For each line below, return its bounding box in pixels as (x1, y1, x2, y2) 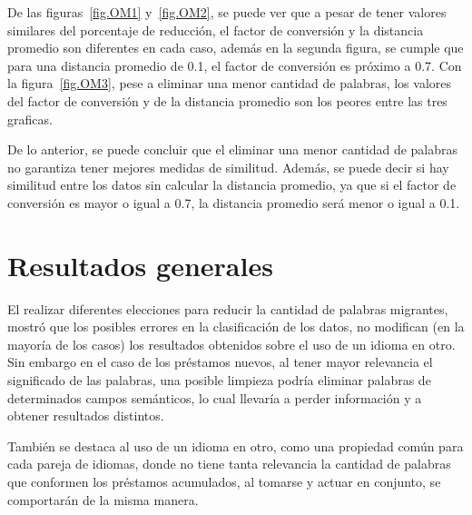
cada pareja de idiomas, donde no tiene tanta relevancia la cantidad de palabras (7, 454, 451, 473)
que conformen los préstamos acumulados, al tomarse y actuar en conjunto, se (7, 472, 441, 490)
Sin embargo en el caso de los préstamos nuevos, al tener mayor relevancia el (7, 352, 433, 371)
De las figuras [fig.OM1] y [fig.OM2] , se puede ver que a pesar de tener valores (7, 3, 447, 21)
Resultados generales (7, 246, 273, 283)
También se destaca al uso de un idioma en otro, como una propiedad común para (7, 436, 464, 455)
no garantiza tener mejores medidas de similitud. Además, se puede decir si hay (7, 157, 449, 176)
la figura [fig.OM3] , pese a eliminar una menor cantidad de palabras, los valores (7, 74, 452, 93)
